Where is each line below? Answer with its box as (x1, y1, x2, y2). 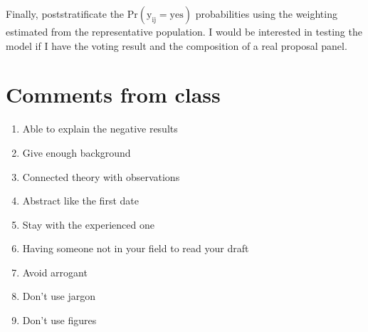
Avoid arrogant (22, 264, 88, 279)
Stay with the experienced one (22, 217, 154, 232)
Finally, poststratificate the (6, 6, 125, 21)
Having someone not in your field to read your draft (22, 241, 249, 256)
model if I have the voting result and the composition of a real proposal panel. (6, 38, 347, 53)
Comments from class (6, 80, 221, 109)
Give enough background (22, 145, 131, 160)
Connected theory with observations (22, 169, 180, 184)
